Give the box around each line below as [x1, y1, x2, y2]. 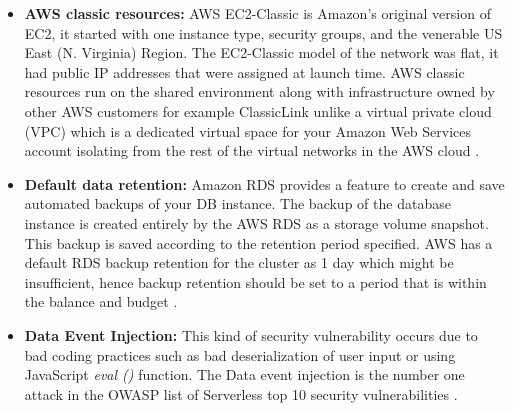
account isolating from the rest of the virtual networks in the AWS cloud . [24, 140, 480, 161]
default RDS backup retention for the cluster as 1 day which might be [24, 252, 454, 273]
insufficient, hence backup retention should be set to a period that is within [24, 271, 487, 292]
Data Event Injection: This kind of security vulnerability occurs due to [24, 324, 478, 345]
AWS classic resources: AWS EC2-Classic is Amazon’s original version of [24, 3, 491, 23]
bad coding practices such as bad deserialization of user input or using [24, 344, 456, 365]
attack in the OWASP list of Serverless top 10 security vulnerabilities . [24, 383, 458, 404]
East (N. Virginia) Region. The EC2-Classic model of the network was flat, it [24, 42, 499, 63]
